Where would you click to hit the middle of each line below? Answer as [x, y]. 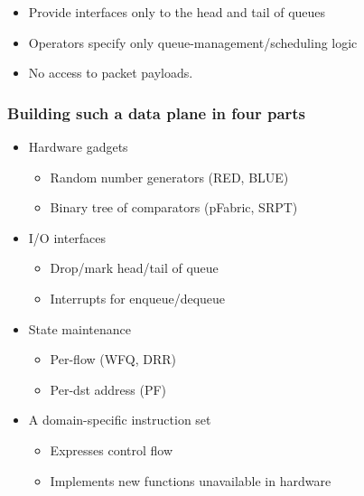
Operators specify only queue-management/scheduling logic [193, 42]
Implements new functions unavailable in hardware [191, 480]
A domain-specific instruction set [120, 420]
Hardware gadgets [78, 146]
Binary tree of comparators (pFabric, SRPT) [174, 207]
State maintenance [79, 328]
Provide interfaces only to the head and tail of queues [177, 12]
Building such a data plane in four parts [157, 112]
